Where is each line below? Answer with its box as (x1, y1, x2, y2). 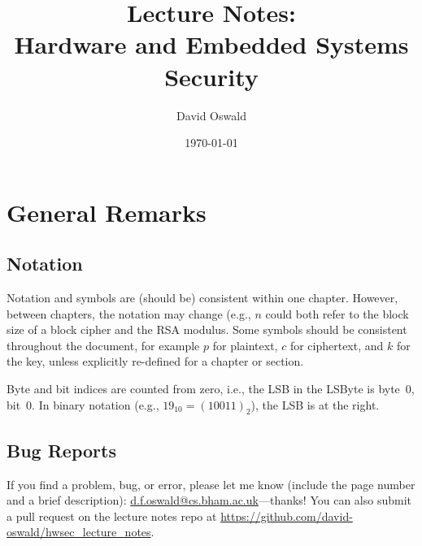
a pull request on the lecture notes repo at (7, 507, 217, 524)
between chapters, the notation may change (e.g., (7, 305, 251, 322)
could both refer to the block (265, 305, 409, 322)
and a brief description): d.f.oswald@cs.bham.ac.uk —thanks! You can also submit (7, 492, 412, 509)
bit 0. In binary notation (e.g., (7, 396, 159, 413)
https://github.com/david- (220, 507, 353, 524)
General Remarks (7, 195, 207, 228)
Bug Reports (7, 437, 116, 462)
